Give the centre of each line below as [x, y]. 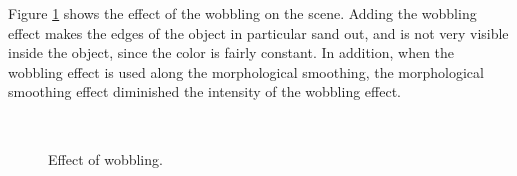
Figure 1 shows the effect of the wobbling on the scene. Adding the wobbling [242, 13]
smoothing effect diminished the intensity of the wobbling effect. [204, 91]
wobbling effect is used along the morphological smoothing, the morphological [246, 71]
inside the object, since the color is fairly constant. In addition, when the [231, 52]
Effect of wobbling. [105, 158]
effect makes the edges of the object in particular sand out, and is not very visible [258, 32]
